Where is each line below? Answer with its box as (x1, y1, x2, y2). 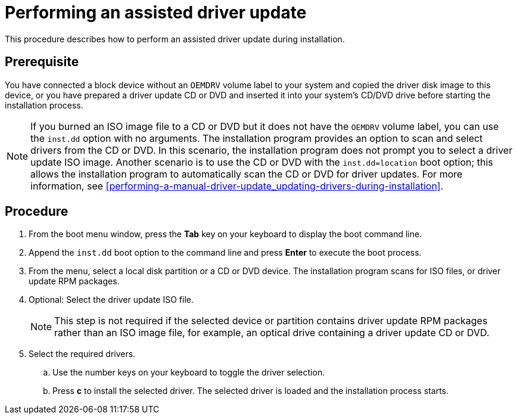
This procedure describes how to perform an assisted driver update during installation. (5, 33, 345, 44)
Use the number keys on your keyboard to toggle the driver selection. (52, 367, 325, 378)
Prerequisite (5, 54, 79, 70)
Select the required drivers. (29, 349, 136, 359)
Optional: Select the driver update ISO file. (29, 294, 194, 305)
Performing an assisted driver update (5, 2, 307, 23)
